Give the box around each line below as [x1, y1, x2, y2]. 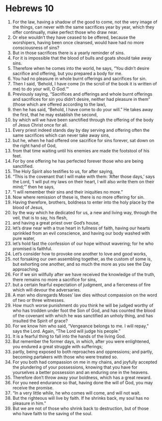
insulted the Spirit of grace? [12, 318, 68, 324]
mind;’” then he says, [12, 184, 55, 190]
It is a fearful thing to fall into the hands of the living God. [12, 333, 126, 339]
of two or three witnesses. [12, 297, 65, 303]
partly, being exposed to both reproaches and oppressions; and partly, [12, 349, 153, 355]
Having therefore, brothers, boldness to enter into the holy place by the [12, 199, 154, 205]
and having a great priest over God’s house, [12, 220, 100, 226]
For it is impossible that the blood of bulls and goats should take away [12, 55, 152, 61]
